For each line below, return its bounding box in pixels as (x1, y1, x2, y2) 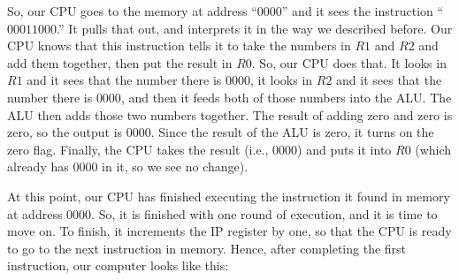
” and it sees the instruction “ (281, 2, 444, 19)
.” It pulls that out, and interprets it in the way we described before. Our (57, 19, 453, 37)
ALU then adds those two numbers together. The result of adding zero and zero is (7, 105, 453, 124)
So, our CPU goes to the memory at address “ (7, 2, 257, 19)
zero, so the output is (7, 123, 123, 141)
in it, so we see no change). (102, 157, 249, 176)
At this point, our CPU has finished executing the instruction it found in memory (7, 186, 450, 205)
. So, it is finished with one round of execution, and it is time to (91, 204, 438, 223)
